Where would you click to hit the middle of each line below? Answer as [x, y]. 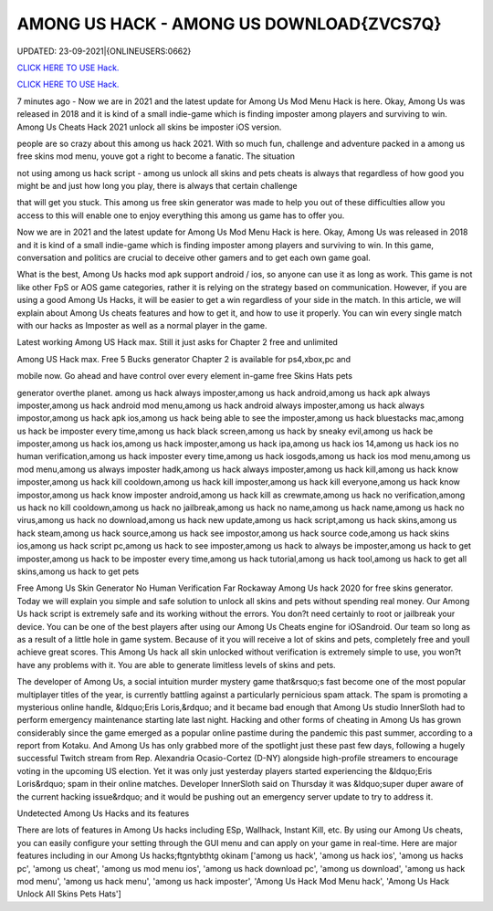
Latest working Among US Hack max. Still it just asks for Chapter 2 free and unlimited [177, 342]
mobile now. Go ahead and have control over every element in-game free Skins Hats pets [185, 376]
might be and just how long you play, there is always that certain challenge [157, 186]
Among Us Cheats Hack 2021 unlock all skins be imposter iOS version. [149, 127]
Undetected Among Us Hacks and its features [103, 813]
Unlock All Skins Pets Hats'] [69, 894]
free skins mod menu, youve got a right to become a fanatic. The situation [156, 156]
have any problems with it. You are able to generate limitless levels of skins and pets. [177, 665]
